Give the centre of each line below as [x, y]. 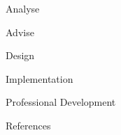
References [28, 125]
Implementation [40, 78]
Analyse [23, 8]
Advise [20, 32]
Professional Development [61, 102]
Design [20, 55]
